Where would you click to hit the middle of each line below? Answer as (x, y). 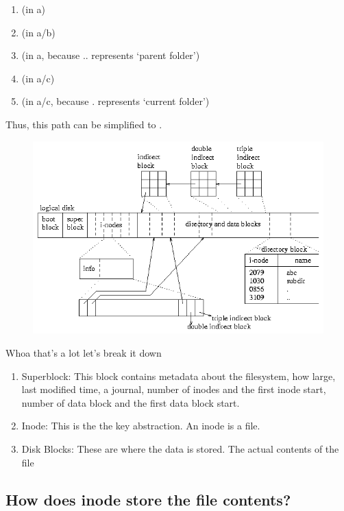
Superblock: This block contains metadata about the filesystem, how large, (179, 376)
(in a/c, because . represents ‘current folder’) (115, 101)
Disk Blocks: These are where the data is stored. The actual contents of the (180, 448)
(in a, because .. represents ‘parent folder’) (111, 55)
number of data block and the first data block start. (131, 402)
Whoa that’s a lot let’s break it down (84, 353)
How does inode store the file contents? (148, 499)
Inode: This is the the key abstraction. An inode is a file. (141, 426)
